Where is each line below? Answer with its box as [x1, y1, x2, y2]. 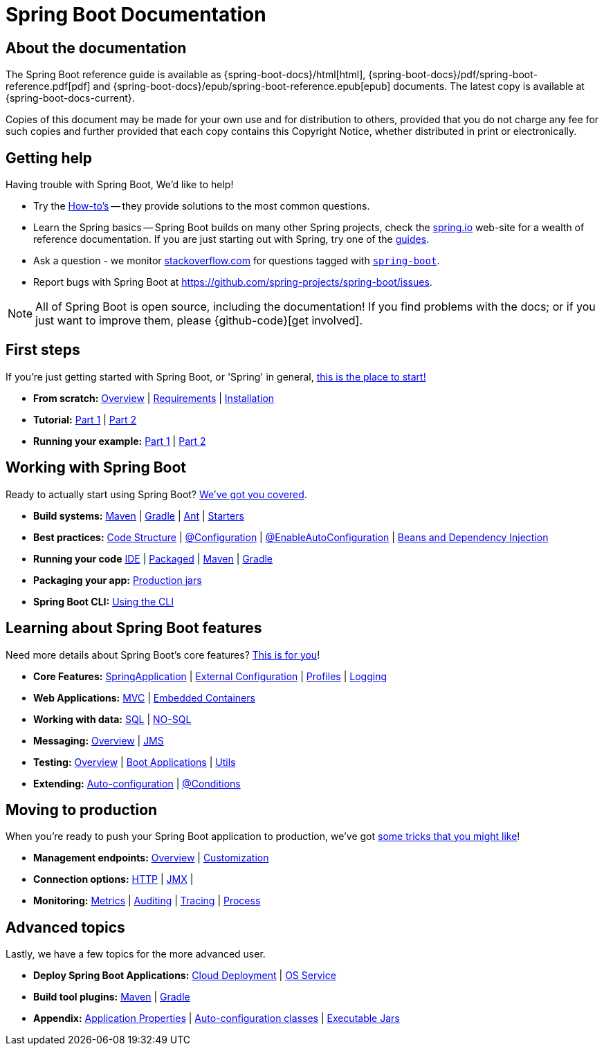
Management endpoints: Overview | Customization [33, 852, 269, 864]
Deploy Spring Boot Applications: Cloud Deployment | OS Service [33, 969, 336, 982]
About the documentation [6, 39, 187, 57]
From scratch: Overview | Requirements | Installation [33, 392, 275, 404]
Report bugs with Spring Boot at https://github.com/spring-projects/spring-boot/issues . [33, 276, 432, 289]
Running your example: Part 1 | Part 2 [33, 435, 206, 447]
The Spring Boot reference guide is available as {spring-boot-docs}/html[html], [6, 68, 366, 81]
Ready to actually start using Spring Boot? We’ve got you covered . [6, 488, 307, 500]
